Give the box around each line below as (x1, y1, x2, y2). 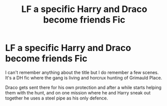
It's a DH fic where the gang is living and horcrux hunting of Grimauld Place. (5, 74, 162, 80)
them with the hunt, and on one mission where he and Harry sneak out (5, 89, 151, 95)
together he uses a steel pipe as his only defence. (5, 95, 108, 101)
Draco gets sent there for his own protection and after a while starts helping (5, 84, 162, 90)
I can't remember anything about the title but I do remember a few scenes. (5, 69, 159, 75)
